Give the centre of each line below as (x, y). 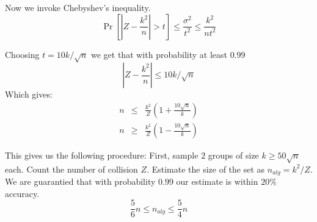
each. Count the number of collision (71, 169)
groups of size (233, 155)
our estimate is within (217, 181)
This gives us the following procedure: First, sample (102, 155)
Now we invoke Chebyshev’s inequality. (78, 7)
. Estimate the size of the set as (206, 169)
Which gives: (29, 94)
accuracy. (22, 193)
